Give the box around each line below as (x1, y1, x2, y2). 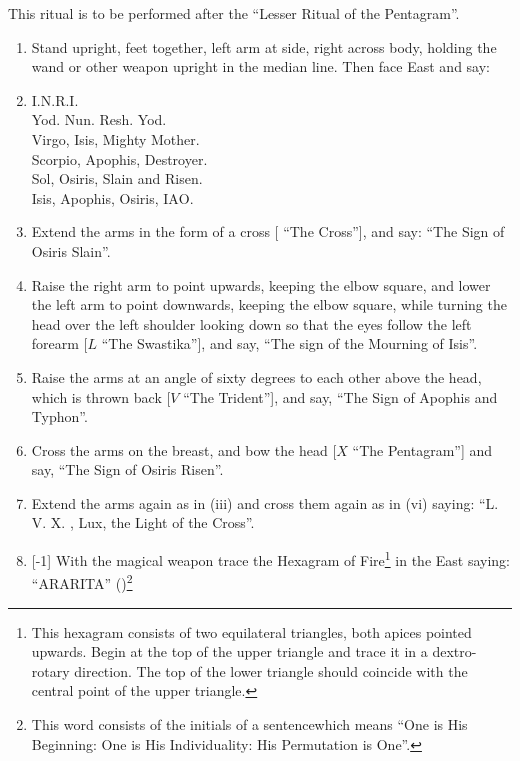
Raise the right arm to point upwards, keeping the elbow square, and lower (31, 274, 491, 295)
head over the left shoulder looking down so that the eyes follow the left (31, 313, 472, 334)
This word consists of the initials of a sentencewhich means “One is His (31, 713, 468, 734)
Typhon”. (31, 406, 88, 427)
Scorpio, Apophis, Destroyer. (31, 148, 208, 169)
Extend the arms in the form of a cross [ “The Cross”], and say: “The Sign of (31, 221, 505, 242)
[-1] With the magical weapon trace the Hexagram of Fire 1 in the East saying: (31, 547, 511, 570)
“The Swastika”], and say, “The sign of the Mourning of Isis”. (101, 333, 478, 354)
